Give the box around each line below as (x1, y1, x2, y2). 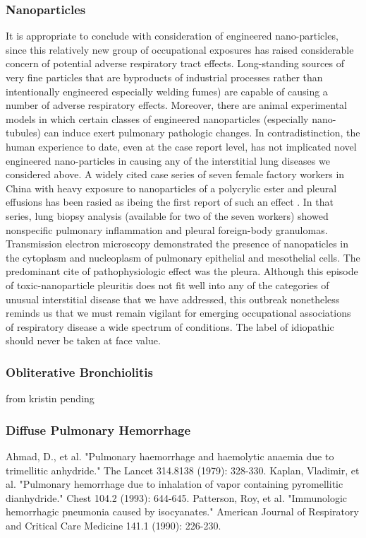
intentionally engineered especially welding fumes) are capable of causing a (6, 83, 328, 98)
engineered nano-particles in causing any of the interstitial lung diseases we (6, 153, 330, 168)
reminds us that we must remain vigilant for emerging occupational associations (6, 305, 351, 320)
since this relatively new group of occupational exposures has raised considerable (6, 42, 354, 57)
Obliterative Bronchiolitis (6, 363, 153, 380)
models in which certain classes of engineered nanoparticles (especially (6, 111, 309, 126)
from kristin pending (6, 391, 94, 406)
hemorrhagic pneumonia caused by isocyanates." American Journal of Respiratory (6, 504, 359, 519)
